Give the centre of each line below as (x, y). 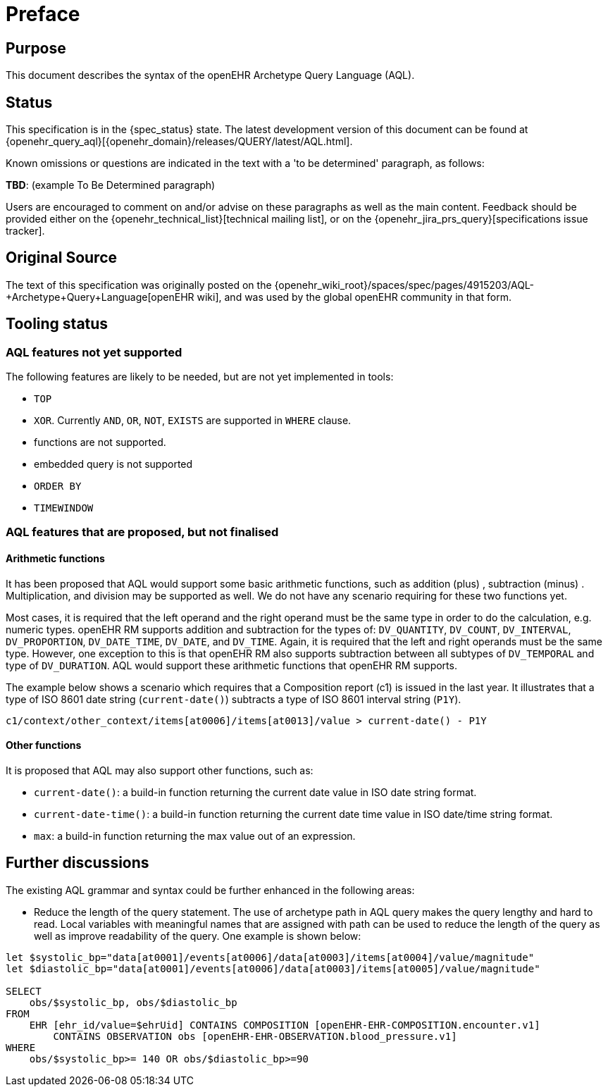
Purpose (36, 48)
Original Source (62, 258)
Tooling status (57, 324)
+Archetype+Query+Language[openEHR (100, 297)
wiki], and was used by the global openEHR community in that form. (354, 297)
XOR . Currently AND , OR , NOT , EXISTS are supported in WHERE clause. (193, 421)
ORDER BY (58, 486)
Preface (43, 14)
